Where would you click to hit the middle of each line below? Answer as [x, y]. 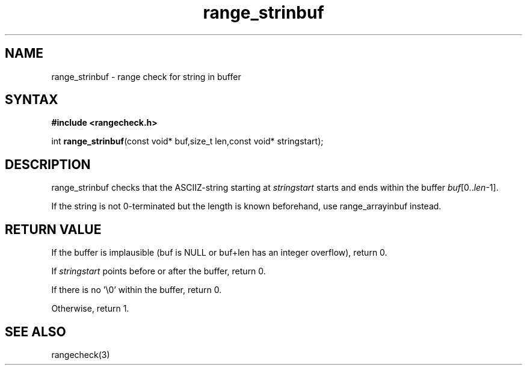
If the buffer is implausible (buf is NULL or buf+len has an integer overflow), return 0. [219, 253]
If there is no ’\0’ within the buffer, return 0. [137, 290]
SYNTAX [32, 100]
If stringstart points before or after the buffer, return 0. [159, 271]
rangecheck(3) [81, 354]
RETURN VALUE [53, 229]
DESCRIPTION [48, 164]
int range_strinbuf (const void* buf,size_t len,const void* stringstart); [187, 141]
